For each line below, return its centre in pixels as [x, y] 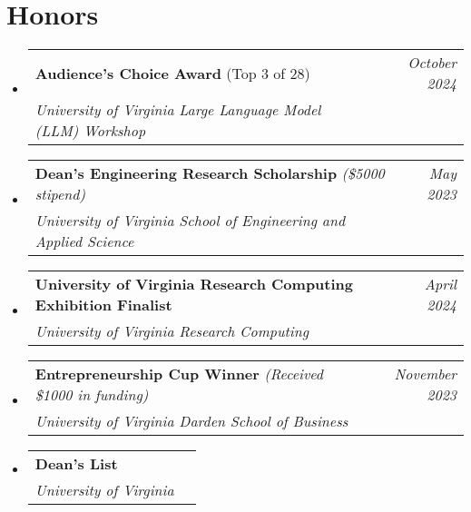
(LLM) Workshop [90, 131]
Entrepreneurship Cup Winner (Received [179, 374]
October [432, 63]
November [425, 374]
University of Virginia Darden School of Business [191, 421]
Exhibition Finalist [103, 305]
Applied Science [84, 241]
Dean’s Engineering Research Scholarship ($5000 [210, 173]
